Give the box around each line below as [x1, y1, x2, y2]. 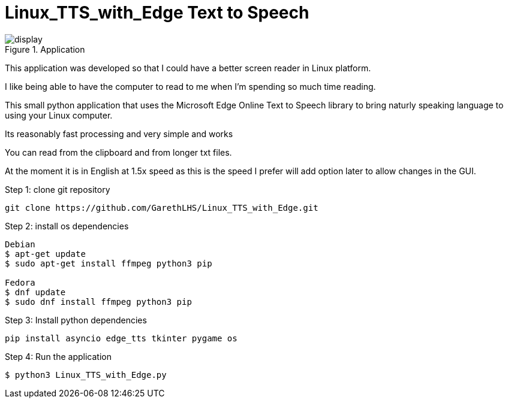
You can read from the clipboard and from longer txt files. [5, 147, 232, 157]
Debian [5, 239, 35, 249]
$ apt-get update [5, 249, 86, 259]
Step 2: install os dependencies [5, 220, 129, 231]
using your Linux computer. [5, 110, 113, 120]
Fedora [5, 277, 35, 287]
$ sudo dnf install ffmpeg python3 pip [5, 296, 192, 307]
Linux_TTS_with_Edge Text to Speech [5, 2, 309, 23]
